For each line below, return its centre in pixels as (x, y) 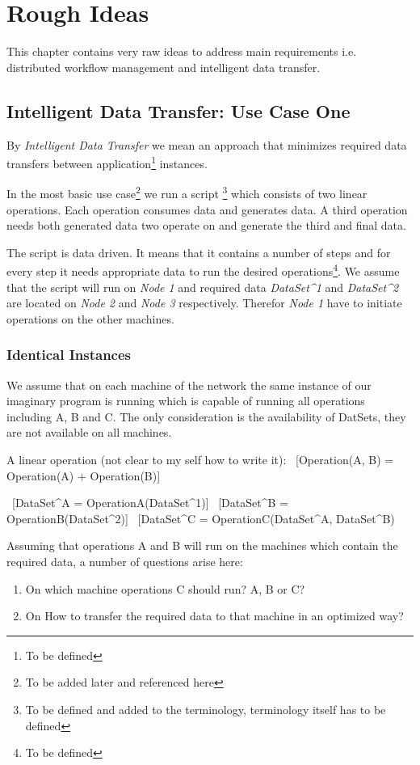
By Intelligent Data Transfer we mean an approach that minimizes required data (207, 144)
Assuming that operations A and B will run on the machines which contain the (202, 545)
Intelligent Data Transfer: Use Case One (178, 110)
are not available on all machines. (89, 432)
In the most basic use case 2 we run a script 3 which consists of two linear (187, 192)
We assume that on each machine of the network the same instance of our (189, 385)
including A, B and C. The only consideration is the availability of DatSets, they (206, 416)
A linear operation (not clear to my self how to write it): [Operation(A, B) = (200, 460)
